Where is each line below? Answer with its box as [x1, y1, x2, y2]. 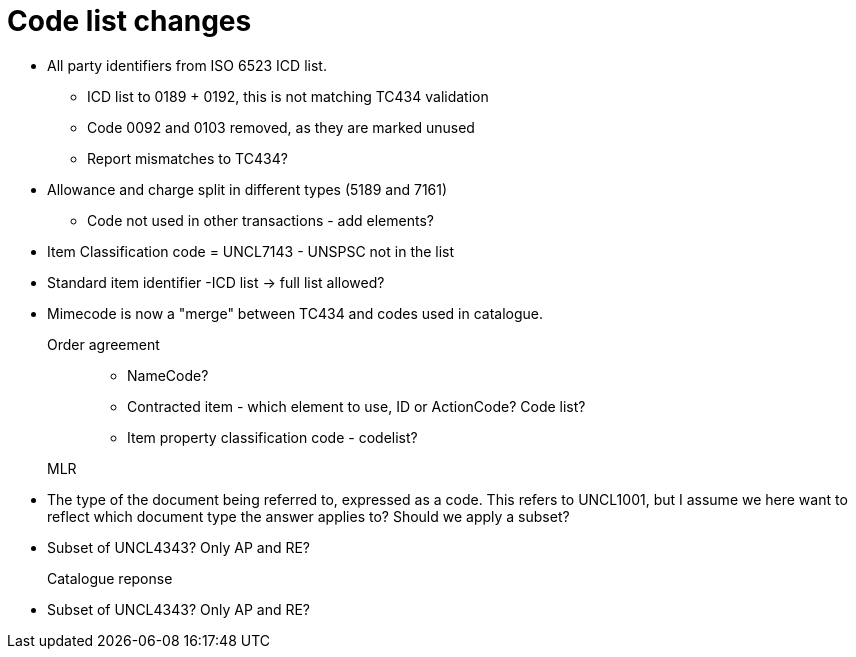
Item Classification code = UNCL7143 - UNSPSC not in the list [47, 242, 455, 260]
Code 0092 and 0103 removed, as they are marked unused [87, 118, 475, 136]
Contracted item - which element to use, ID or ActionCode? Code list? [127, 397, 586, 415]
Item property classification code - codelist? [127, 428, 418, 446]
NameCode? [127, 366, 209, 384]
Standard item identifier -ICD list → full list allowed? [47, 273, 385, 291]
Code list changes [7, 4, 252, 38]
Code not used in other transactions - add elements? [87, 211, 434, 229]
